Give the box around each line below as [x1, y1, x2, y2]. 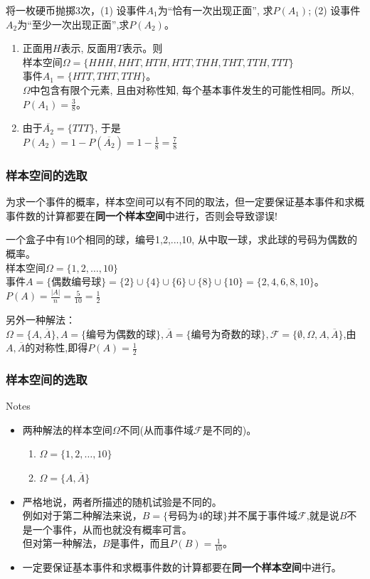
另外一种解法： [6, 312, 75, 326]
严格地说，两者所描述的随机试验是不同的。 [22, 494, 222, 509]
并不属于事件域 [228, 508, 298, 523]
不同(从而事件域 [120, 422, 194, 437]
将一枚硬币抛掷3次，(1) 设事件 [6, 3, 147, 17]
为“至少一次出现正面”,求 [17, 16, 129, 31]
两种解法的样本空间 [22, 422, 112, 437]
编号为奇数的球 [191, 329, 261, 340]
